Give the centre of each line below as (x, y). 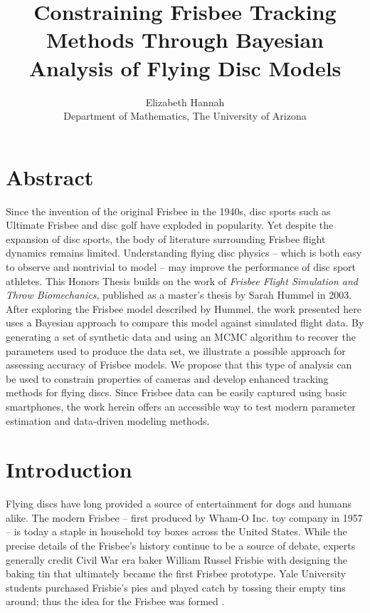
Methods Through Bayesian (185, 40)
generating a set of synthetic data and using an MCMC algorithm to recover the (181, 336)
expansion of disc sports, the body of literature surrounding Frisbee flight (166, 238)
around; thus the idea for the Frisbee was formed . (115, 601)
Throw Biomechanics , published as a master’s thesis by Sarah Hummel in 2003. (179, 295)
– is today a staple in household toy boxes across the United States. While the (176, 531)
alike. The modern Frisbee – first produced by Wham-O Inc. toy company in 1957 (184, 517)
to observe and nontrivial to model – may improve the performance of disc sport (181, 267)
